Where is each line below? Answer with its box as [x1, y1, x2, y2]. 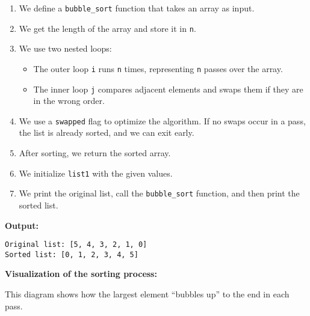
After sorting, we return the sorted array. [19, 147, 171, 159]
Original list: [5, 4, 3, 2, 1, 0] [5, 240, 147, 249]
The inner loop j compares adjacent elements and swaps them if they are [33, 82, 303, 95]
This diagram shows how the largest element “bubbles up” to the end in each [5, 288, 290, 300]
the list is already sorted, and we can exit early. [19, 126, 194, 139]
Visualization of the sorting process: [5, 267, 157, 280]
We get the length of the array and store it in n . [19, 22, 196, 34]
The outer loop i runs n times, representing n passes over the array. [33, 62, 283, 74]
